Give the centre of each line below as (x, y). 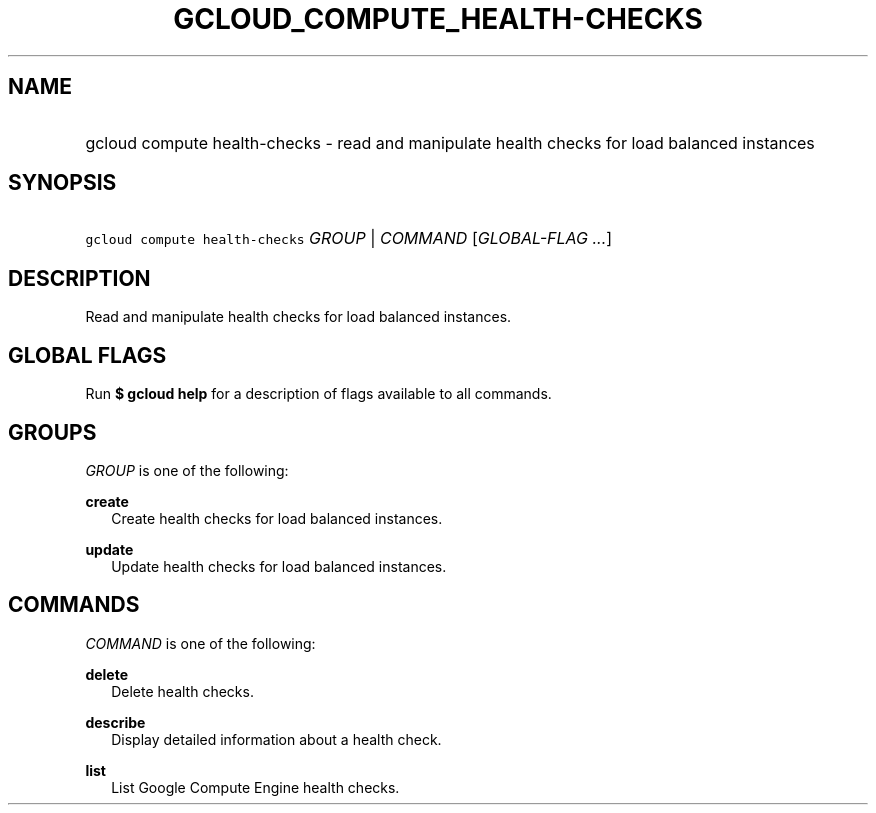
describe (115, 722)
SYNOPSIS (62, 183)
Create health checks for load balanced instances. (277, 518)
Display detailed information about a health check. (276, 739)
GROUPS (52, 432)
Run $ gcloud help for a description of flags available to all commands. (318, 394)
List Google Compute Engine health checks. (255, 787)
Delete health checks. (182, 691)
